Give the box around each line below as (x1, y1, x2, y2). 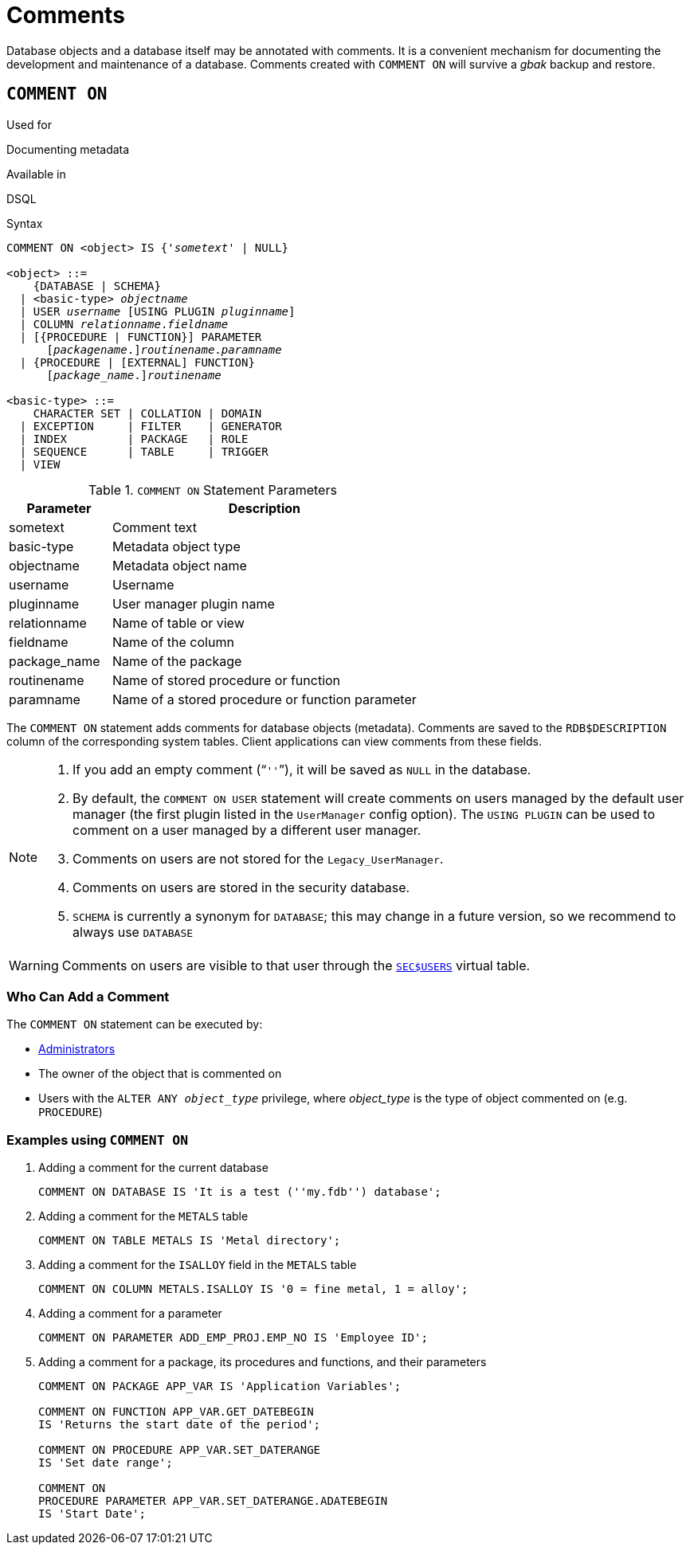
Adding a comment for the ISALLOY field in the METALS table (38, 1258, 357, 1272)
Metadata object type (112, 538, 241, 554)
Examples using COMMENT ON (6, 1131, 189, 1148)
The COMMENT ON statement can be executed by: (6, 1017, 263, 1032)
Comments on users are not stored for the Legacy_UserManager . (73, 850, 444, 867)
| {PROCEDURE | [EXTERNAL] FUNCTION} (19, 355, 255, 369)
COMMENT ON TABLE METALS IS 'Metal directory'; (38, 1234, 341, 1247)
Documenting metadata (6, 142, 130, 156)
